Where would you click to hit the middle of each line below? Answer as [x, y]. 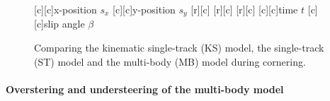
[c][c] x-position [66, 9]
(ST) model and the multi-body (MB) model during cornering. [170, 61]
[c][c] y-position [144, 9]
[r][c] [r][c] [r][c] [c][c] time [244, 9]
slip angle [64, 24]
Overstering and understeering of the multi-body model [145, 89]
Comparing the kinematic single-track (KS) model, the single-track [179, 48]
